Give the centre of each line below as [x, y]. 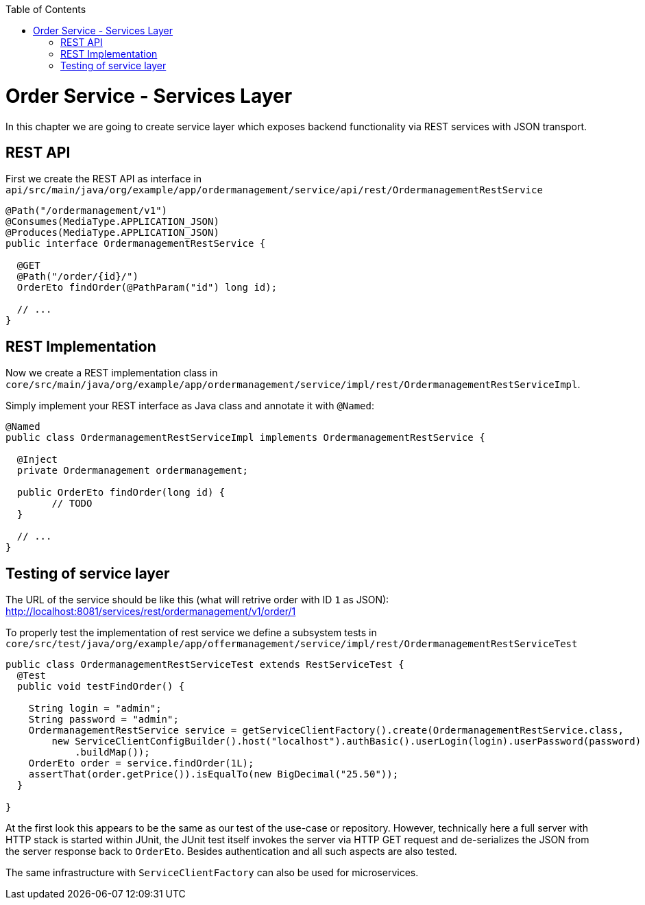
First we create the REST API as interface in [104, 179]
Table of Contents [46, 9]
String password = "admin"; [104, 720]
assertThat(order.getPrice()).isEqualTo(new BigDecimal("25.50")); [214, 774]
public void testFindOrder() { [101, 687]
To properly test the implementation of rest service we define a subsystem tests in [191, 633]
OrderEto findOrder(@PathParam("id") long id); [147, 288]
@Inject [37, 460]
